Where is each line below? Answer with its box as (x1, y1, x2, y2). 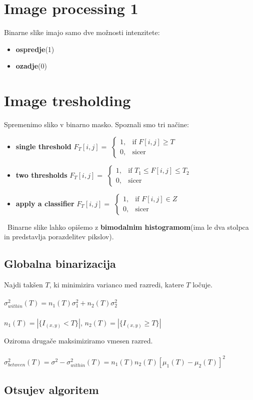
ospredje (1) (15, 44, 54, 54)
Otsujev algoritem (4, 382, 99, 397)
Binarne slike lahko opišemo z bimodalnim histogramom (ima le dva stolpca (7, 221, 249, 232)
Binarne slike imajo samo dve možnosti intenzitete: (4, 27, 160, 38)
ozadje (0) (15, 61, 47, 71)
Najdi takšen (4, 279, 43, 290)
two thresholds (15, 169, 67, 180)
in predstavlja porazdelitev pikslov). (4, 231, 114, 242)
